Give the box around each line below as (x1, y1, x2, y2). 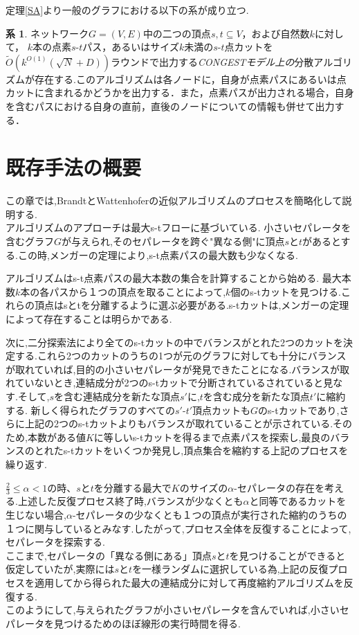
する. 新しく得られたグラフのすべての (6, 402, 176, 417)
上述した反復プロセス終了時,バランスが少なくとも (17, 494, 243, 508)
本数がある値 (27, 429, 86, 444)
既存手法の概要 (6, 153, 142, 181)
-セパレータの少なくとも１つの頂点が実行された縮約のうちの (72, 507, 347, 521)
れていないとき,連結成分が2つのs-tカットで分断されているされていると (6, 375, 324, 390)
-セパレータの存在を (234, 480, 324, 494)
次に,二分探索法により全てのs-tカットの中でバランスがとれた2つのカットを (6, 334, 343, 349)
